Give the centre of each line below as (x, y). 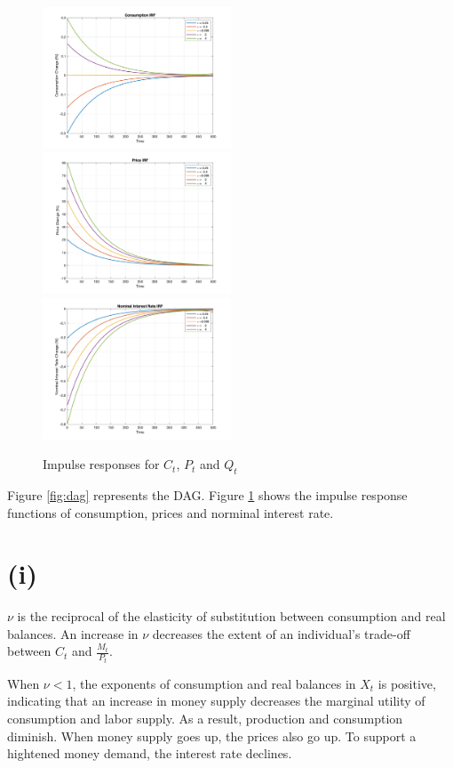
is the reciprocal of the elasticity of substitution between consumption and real (231, 616)
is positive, (407, 683)
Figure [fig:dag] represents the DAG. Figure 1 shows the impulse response (207, 494)
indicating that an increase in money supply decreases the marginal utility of (216, 701)
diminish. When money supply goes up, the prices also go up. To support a (212, 736)
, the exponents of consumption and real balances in (214, 683)
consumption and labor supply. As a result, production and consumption (205, 719)
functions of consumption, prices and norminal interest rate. (171, 512)
